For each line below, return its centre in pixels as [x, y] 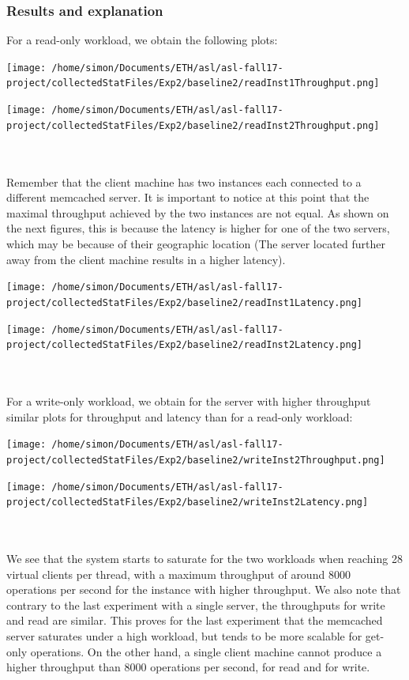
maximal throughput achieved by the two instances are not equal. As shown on [198, 212]
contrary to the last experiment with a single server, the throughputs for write [196, 604]
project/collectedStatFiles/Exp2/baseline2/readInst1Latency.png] [185, 302]
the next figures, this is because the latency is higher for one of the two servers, [198, 228]
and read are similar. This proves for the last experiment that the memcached [195, 620]
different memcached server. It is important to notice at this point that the [188, 197]
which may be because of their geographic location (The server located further [196, 244]
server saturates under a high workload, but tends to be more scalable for [184, 635]
